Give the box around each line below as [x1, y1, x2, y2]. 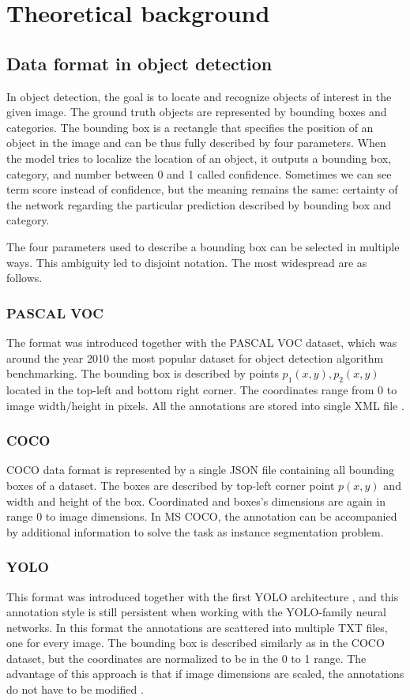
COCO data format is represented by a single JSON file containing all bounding [6, 461, 394, 478]
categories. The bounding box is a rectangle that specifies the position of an [6, 119, 374, 135]
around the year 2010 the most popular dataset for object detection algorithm [6, 349, 384, 366]
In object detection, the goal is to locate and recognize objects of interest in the [6, 88, 392, 104]
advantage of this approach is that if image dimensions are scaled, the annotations [6, 665, 404, 682]
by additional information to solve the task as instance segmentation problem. [6, 523, 384, 540]
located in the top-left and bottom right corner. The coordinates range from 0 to [6, 381, 397, 397]
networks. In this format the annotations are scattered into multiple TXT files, [6, 619, 388, 635]
